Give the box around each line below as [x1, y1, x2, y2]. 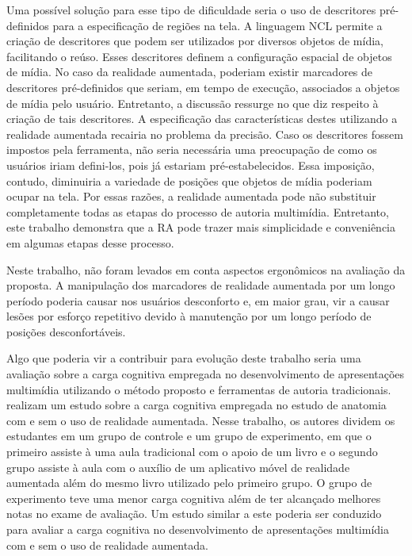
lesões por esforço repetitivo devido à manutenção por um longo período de [6, 308, 372, 324]
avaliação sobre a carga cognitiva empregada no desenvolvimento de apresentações [6, 366, 405, 382]
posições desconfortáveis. [6, 323, 126, 339]
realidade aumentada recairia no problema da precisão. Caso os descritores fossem [6, 125, 403, 142]
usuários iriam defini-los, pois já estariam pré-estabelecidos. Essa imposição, [6, 156, 375, 173]
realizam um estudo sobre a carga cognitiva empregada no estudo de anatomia [6, 397, 387, 413]
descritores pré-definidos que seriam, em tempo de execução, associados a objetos [6, 79, 400, 95]
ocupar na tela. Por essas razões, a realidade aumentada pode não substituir [6, 188, 376, 205]
